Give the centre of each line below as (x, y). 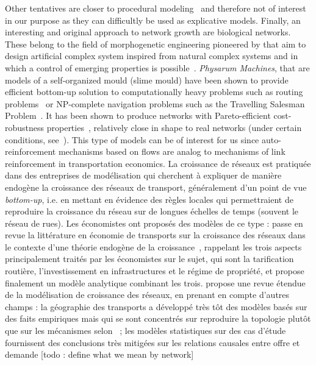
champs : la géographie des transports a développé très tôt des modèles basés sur (156, 306)
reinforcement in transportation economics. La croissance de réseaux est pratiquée (158, 163)
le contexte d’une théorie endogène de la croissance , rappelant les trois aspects (153, 246)
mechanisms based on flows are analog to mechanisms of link (172, 151)
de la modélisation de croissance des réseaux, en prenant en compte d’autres (147, 295)
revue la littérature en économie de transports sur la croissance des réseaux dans (155, 235)
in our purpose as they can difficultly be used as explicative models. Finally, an (153, 20)
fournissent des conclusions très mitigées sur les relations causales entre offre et (153, 342)
